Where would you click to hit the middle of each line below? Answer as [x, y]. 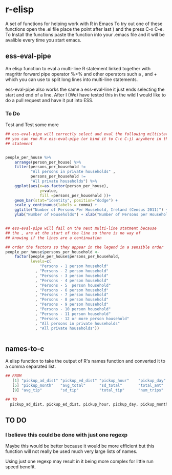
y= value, [49, 191]
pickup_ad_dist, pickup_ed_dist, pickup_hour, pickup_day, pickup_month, [90, 404]
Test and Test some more [32, 125]
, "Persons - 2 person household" [72, 271]
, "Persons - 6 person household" [72, 290]
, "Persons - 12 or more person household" [82, 319]
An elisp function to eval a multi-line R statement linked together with [78, 68]
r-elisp [20, 9]
